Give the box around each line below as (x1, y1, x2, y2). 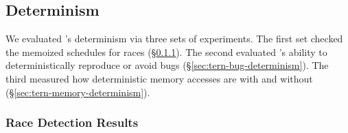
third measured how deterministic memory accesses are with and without (5, 71, 313, 85)
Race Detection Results (5, 114, 139, 131)
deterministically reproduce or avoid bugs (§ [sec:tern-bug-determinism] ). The (5, 58, 329, 72)
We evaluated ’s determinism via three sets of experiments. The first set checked (5, 31, 343, 46)
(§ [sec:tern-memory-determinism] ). (5, 85, 150, 99)
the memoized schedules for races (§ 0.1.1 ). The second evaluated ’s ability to (5, 44, 327, 59)
